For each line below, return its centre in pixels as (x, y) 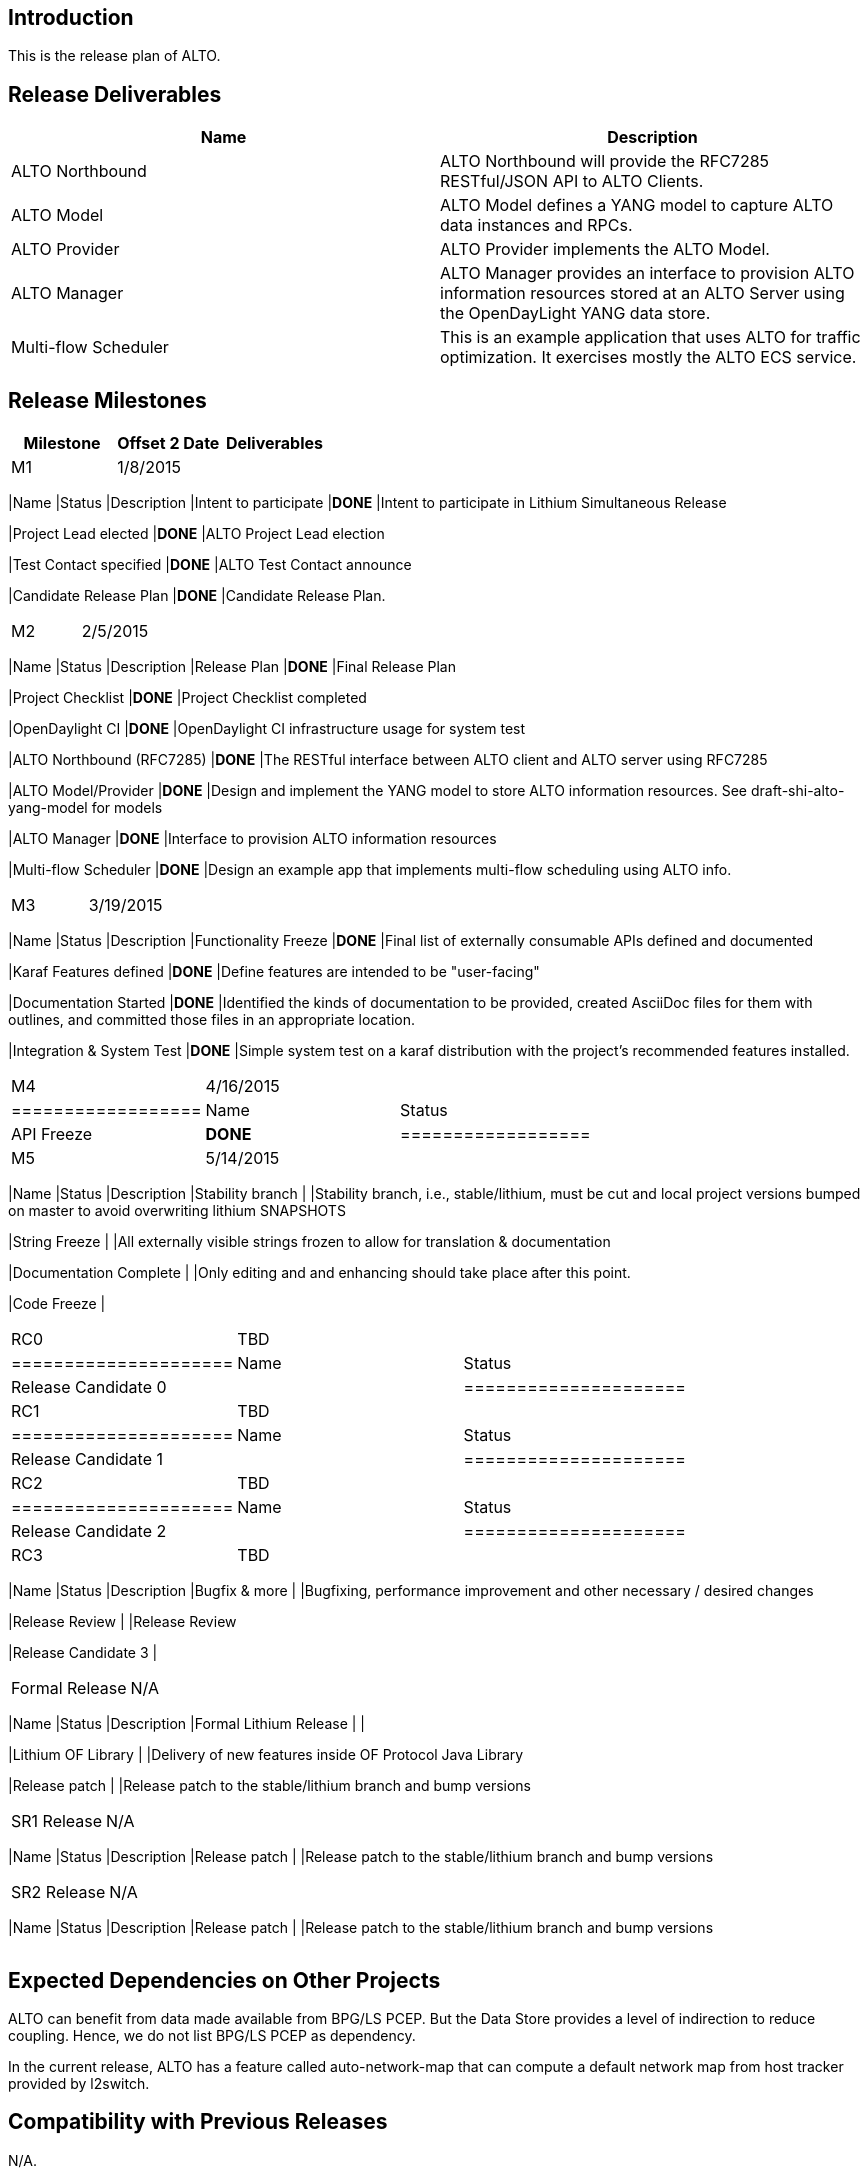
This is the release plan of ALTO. (114, 56)
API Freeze (52, 1134)
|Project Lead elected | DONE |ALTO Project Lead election (196, 534)
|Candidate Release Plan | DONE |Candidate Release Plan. (197, 596)
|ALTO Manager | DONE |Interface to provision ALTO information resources (252, 839)
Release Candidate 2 (89, 1531)
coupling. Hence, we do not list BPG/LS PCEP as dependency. (212, 2035)
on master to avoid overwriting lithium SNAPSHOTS (177, 1211)
